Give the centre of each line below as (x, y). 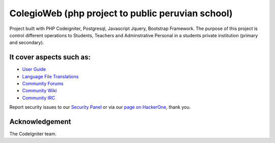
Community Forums (43, 83)
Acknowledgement (40, 122)
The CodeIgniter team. (33, 134)
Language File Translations (50, 76)
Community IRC (39, 98)
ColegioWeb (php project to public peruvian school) (121, 13)
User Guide (34, 69)
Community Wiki (39, 91)
